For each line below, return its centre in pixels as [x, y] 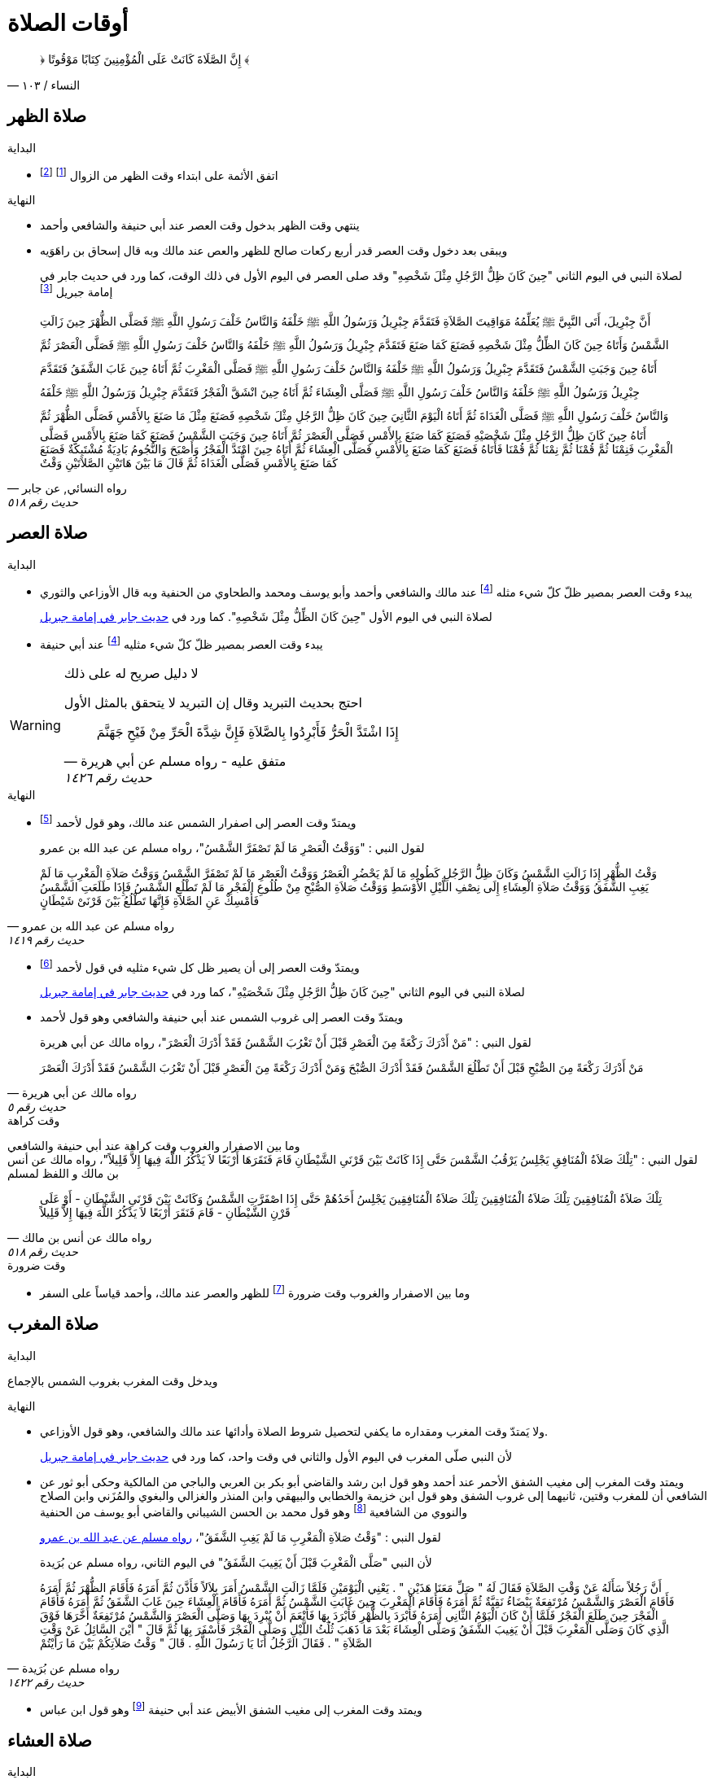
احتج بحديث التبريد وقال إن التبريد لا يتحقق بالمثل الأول [213, 703]
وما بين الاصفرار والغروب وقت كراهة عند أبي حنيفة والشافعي [154, 1146]
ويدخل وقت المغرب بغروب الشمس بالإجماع [113, 1380]
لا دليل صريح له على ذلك [131, 674]
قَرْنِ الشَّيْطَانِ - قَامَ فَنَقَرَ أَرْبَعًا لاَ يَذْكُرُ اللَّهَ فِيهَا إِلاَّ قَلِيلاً [165, 1213]
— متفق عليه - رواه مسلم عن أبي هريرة [175, 761]
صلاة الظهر [47, 116]
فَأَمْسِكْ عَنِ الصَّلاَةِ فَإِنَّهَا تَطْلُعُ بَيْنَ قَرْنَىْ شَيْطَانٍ [150, 900]
